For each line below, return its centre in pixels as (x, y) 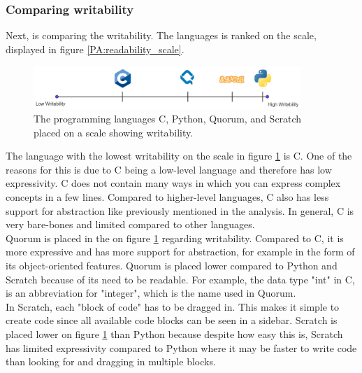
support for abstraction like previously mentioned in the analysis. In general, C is (180, 210)
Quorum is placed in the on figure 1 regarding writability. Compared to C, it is (175, 238)
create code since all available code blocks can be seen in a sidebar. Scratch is (172, 320)
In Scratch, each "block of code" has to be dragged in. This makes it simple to (173, 306)
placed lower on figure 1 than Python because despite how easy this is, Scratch (174, 334)
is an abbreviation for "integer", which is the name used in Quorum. (151, 293)
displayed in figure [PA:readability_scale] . (95, 49)
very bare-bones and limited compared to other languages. (130, 224)
